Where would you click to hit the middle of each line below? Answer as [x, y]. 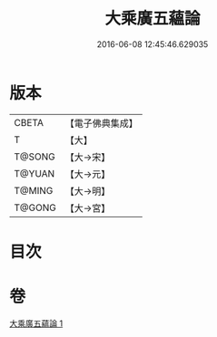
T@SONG [35, 157]
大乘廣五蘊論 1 [36, 323]
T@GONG [35, 207]
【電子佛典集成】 [101, 123]
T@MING [34, 190]
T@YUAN [35, 173]
